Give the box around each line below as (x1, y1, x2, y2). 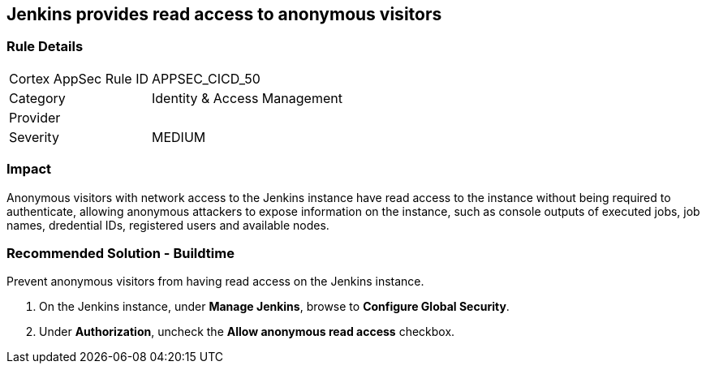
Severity (9, 128, 59, 145)
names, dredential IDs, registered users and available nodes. (6, 217, 329, 232)
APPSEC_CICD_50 (152, 70, 260, 87)
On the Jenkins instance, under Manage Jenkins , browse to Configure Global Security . (39, 299, 510, 314)
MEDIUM (152, 128, 206, 145)
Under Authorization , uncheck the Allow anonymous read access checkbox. (39, 325, 455, 339)
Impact (6, 161, 52, 178)
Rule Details (6, 38, 84, 55)
